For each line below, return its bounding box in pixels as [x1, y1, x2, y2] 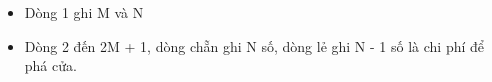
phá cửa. [24, 55, 77, 76]
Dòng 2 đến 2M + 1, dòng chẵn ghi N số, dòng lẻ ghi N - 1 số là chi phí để [24, 35, 485, 56]
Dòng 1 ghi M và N [24, 2, 144, 22]
